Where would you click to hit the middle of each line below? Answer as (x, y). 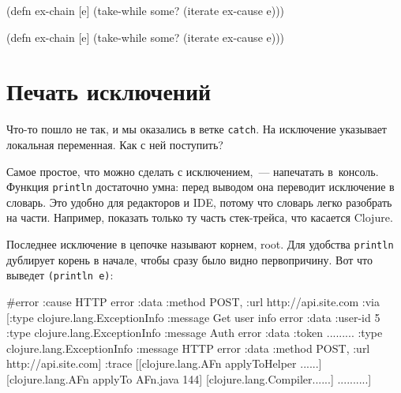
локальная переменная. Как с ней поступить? (115, 144)
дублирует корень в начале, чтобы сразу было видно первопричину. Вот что (189, 259)
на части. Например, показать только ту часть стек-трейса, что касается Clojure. (200, 217)
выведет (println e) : (60, 275)
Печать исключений (109, 91)
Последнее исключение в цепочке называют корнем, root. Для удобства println (200, 244)
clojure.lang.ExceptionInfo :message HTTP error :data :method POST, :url (188, 348)
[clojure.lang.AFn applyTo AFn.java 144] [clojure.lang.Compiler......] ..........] (189, 378)
